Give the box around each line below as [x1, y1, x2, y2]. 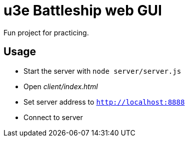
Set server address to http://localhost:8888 [23, 97, 185, 106]
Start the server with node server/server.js [23, 66, 181, 75]
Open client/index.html [23, 82, 98, 91]
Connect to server [23, 113, 83, 122]
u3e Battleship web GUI [3, 2, 162, 19]
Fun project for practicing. [3, 28, 89, 37]
